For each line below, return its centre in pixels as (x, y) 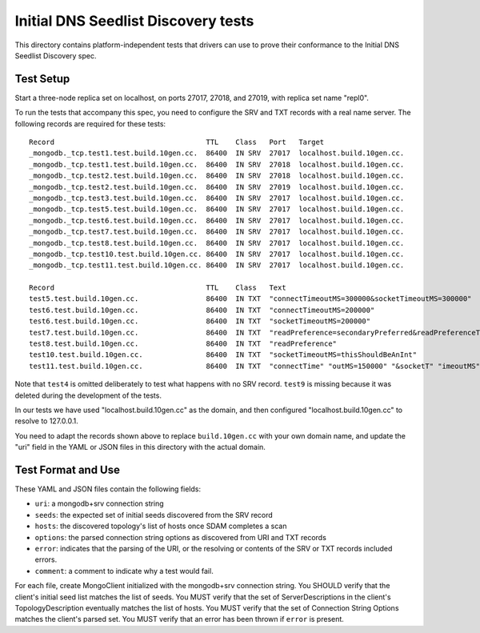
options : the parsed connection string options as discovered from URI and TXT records (181, 537)
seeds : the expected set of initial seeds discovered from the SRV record (154, 515)
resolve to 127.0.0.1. (47, 421)
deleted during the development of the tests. (88, 395)
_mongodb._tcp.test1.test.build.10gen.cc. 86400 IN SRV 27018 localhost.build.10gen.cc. (217, 164)
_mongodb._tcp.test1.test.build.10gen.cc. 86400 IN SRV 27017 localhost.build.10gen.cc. (217, 153)
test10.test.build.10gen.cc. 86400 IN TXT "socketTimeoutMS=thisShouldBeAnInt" (223, 355)
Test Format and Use (67, 469)
